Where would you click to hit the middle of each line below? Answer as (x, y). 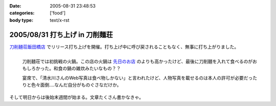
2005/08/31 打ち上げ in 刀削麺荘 (61, 35)
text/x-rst (60, 20)
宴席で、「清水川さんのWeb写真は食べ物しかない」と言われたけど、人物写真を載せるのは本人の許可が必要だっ (137, 78)
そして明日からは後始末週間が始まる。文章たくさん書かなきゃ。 (77, 97)
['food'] (58, 13)
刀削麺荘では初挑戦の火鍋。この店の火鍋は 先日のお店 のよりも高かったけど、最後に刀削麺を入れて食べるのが (137, 61)
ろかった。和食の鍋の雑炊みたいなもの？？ (76, 68)
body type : (21, 20)
